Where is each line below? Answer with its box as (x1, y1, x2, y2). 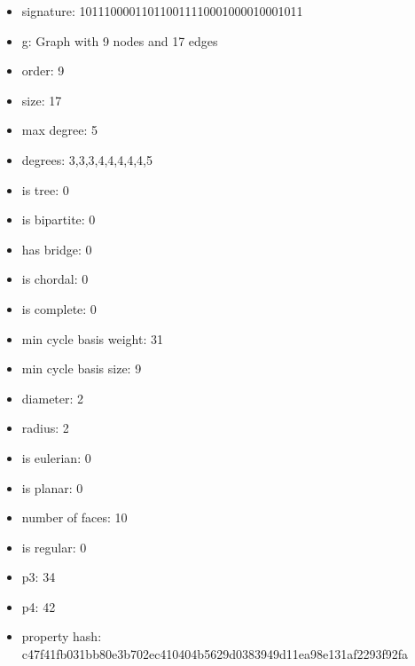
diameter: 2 (21, 388, 84, 407)
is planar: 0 (21, 478, 83, 497)
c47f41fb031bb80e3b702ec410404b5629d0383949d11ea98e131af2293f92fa (21, 645, 408, 663)
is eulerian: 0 (21, 448, 91, 466)
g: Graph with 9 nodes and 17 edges (21, 31, 218, 50)
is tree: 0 (21, 180, 69, 199)
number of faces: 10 (21, 508, 128, 527)
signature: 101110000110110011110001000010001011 (21, 2, 303, 20)
